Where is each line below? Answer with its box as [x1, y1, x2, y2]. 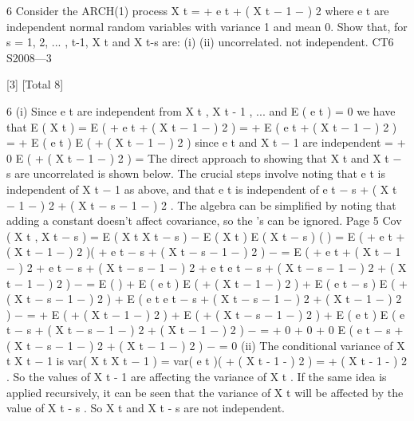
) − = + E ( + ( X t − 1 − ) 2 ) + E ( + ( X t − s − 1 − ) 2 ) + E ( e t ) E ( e [6, 305, 405, 322]
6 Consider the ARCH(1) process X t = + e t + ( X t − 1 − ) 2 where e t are [6, 2, 389, 18]
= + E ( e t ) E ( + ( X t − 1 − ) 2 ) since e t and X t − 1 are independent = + [6, 134, 406, 151]
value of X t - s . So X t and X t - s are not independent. [6, 399, 285, 416]
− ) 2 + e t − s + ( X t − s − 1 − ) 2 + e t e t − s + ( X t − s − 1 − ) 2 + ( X [6, 258, 407, 275]
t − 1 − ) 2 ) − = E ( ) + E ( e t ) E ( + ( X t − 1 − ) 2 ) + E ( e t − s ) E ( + [6, 274, 408, 291]
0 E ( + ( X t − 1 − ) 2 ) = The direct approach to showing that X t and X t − [6, 149, 402, 166]
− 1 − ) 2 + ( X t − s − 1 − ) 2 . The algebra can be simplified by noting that [6, 196, 396, 213]
